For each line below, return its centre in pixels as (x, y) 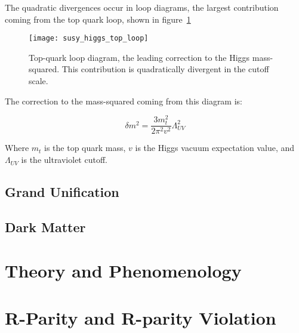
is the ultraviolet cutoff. (64, 160)
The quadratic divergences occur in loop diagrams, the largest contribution (142, 7)
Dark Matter (45, 226)
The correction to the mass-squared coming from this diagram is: (124, 101)
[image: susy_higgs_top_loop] (89, 38)
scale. (38, 81)
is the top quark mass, (85, 148)
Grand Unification (62, 192)
